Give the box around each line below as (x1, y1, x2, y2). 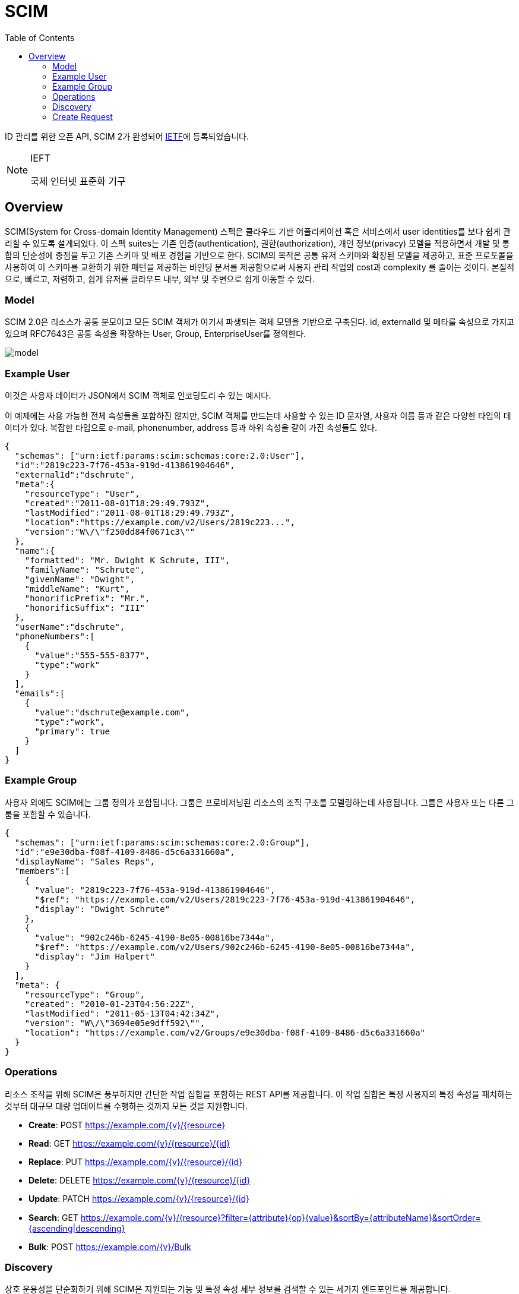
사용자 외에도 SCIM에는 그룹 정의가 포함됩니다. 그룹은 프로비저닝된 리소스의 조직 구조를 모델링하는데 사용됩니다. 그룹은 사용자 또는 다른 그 (5, 797, 514, 807)
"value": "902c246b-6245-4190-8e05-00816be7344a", (34, 932, 276, 942)
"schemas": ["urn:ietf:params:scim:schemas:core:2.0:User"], (14, 451, 305, 461)
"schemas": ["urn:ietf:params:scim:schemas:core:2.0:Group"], (14, 837, 311, 847)
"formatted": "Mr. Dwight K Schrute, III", (24, 556, 230, 566)
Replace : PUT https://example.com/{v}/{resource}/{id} (29, 1156, 243, 1167)
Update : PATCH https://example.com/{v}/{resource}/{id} (29, 1193, 249, 1204)
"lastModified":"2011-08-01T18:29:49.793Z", (24, 508, 235, 518)
